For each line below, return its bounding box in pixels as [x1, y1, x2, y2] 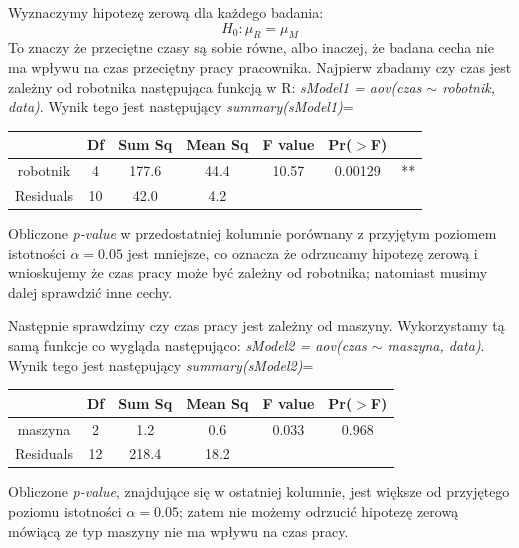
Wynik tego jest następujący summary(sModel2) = [8, 354, 314, 375]
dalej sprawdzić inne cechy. [8, 281, 173, 302]
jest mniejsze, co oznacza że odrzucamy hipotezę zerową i [127, 242, 478, 263]
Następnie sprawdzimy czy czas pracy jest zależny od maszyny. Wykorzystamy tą [8, 315, 505, 336]
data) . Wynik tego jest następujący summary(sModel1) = [8, 96, 354, 117]
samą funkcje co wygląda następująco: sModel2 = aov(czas [8, 335, 367, 356]
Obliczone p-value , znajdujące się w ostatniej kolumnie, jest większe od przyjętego [8, 481, 510, 502]
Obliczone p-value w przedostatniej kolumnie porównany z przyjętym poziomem [8, 223, 497, 244]
